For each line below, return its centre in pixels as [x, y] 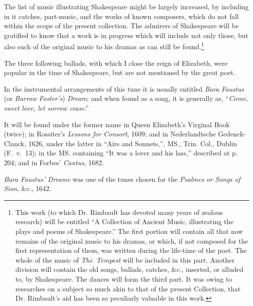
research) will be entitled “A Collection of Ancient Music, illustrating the [124, 221]
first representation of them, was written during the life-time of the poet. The [131, 250]
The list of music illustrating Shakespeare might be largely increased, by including [126, 6]
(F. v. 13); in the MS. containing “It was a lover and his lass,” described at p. [121, 153]
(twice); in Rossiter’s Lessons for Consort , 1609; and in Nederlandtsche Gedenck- [125, 134]
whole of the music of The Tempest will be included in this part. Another [125, 259]
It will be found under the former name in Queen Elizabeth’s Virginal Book [117, 124]
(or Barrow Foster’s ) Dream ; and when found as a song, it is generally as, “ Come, [126, 98]
